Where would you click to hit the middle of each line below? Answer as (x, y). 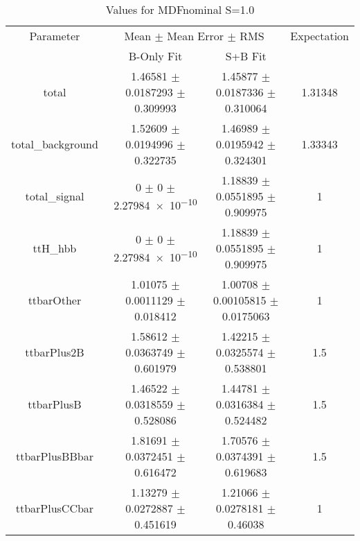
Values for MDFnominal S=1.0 (180, 9)
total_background (55, 144)
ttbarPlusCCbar (55, 508)
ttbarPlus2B (55, 352)
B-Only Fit (155, 56)
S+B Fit (246, 56)
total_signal (55, 196)
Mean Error (196, 36)
